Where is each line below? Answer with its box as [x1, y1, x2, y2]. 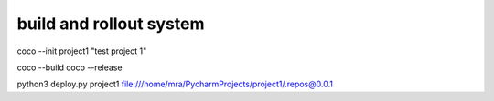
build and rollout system [16, 14, 205, 34]
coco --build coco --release [16, 62, 123, 73]
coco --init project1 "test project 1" [16, 45, 147, 56]
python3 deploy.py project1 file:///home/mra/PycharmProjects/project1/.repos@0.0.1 [16, 78, 334, 90]
